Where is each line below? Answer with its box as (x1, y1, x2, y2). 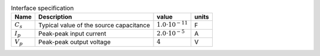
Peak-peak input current (38, 29, 107, 37)
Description (38, 13, 72, 21)
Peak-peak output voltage (38, 38, 111, 46)
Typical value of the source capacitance (38, 21, 151, 29)
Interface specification (11, 4, 74, 12)
